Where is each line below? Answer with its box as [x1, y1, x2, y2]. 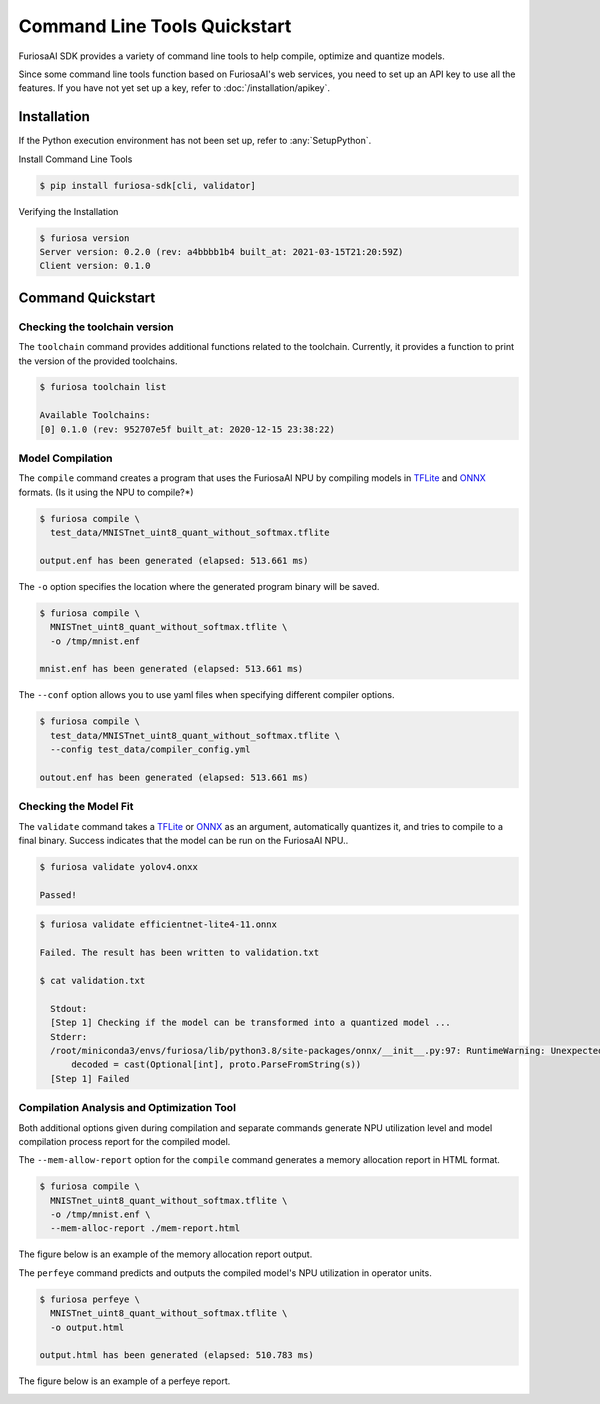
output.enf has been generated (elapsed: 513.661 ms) [39, 555, 309, 566]
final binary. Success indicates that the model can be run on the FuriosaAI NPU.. [18, 835, 349, 847]
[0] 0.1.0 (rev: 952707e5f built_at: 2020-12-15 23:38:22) [39, 423, 335, 435]
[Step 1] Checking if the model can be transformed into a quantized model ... [50, 1017, 452, 1029]
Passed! [39, 889, 77, 900]
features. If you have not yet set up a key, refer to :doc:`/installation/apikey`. [18, 82, 330, 94]
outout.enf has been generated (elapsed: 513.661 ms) [39, 772, 309, 783]
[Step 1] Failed [50, 1073, 130, 1084]
